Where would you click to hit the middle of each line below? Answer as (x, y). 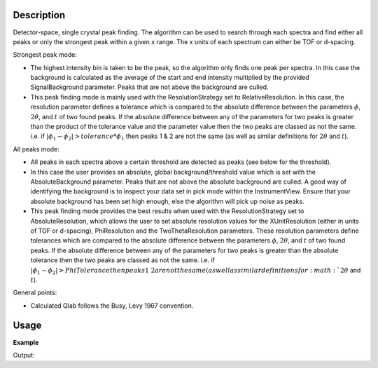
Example (26, 342)
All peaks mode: (36, 149)
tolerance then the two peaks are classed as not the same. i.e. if (122, 260)
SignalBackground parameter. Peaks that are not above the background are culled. (149, 87)
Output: (24, 355)
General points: (35, 293)
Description (39, 15)
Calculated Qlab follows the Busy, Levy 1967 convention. (112, 306)
